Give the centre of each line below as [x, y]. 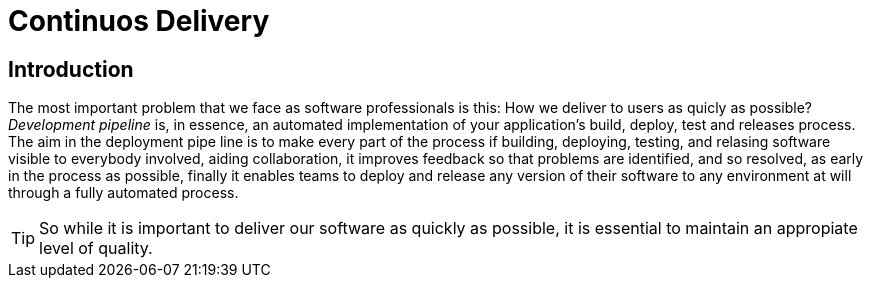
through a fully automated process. [123, 193]
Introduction [71, 69]
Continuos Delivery [139, 21]
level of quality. [96, 248]
